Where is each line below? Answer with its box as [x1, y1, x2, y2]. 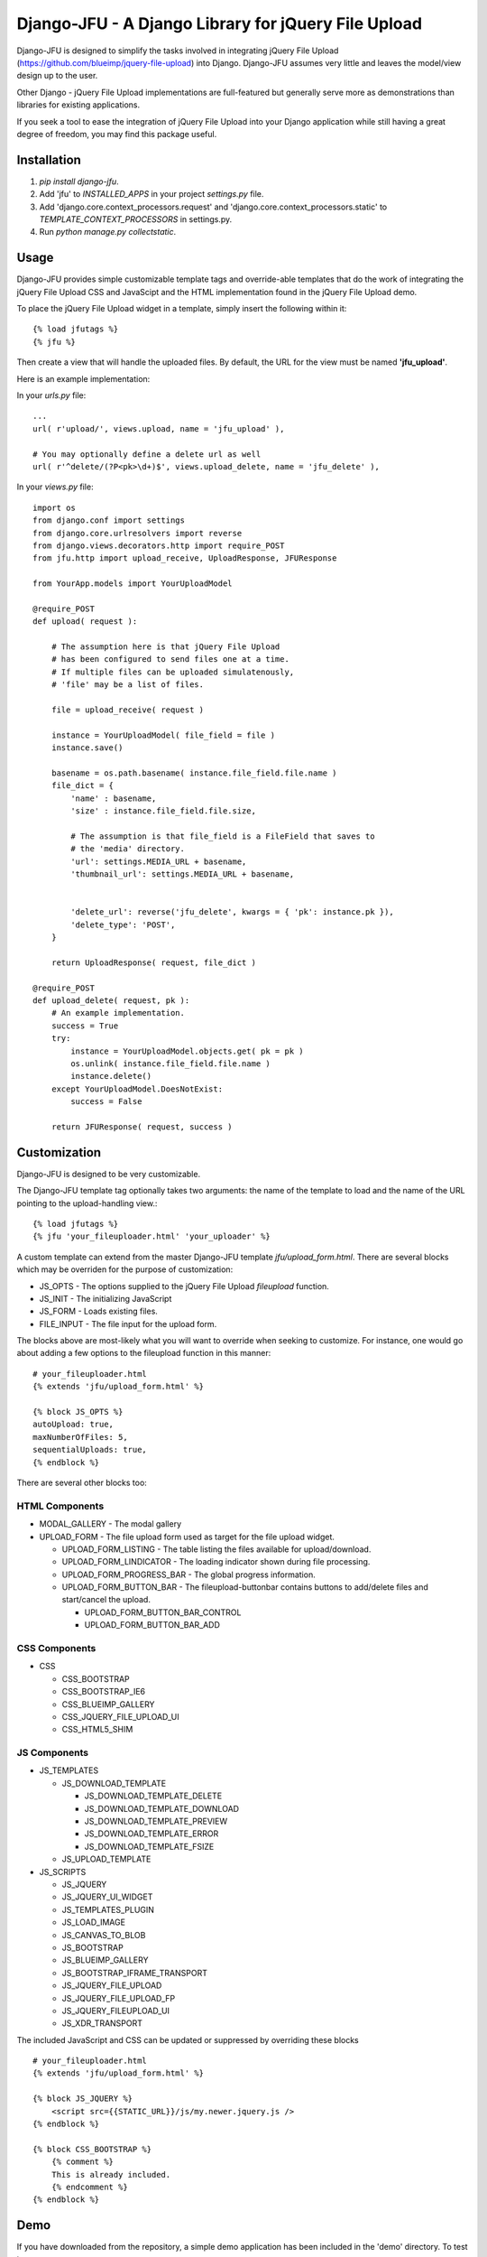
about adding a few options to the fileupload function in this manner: [16, 1348, 271, 1359]
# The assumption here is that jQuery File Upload [51, 642, 280, 652]
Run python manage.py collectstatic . [39, 227, 177, 237]
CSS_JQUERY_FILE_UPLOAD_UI [61, 1711, 179, 1722]
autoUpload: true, [32, 1419, 115, 1430]
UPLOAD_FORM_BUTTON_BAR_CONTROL [84, 1607, 242, 1618]
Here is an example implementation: [16, 373, 151, 384]
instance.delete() [70, 1071, 152, 1082]
